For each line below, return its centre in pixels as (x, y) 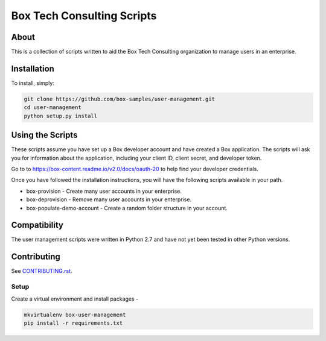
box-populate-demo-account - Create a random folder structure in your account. (127, 208)
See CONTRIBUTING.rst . (42, 271)
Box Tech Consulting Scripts (84, 16)
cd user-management (53, 108)
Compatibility (37, 225)
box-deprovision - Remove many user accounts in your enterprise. (109, 199)
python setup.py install (61, 116)
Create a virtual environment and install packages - (75, 299)
